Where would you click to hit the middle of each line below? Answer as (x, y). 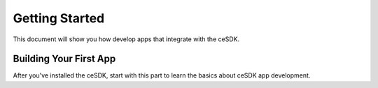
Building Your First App (64, 59)
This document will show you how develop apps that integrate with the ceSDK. (126, 39)
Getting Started (59, 18)
